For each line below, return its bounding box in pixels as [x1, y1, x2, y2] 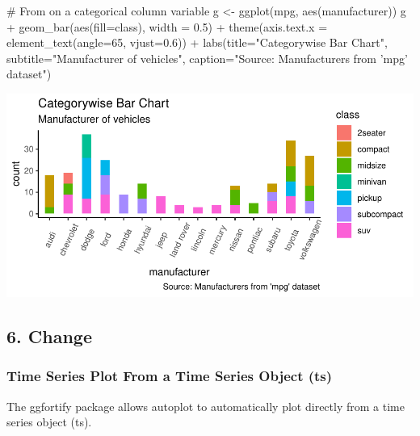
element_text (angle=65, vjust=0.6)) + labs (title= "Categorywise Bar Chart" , [6, 34, 388, 51]
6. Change [6, 323, 92, 348]
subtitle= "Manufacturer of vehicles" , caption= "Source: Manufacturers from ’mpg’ [6, 49, 408, 66]
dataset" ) [6, 65, 52, 82]
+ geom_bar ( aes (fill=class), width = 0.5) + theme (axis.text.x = [6, 18, 328, 35]
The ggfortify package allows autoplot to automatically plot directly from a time [6, 397, 405, 414]
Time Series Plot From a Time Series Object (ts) [6, 366, 333, 386]
